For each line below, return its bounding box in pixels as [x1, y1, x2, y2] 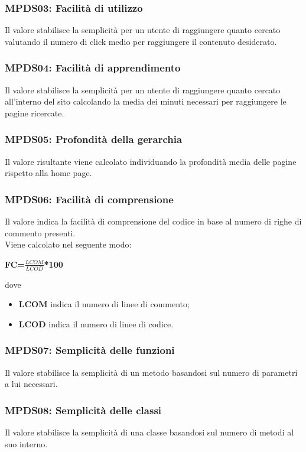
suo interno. [5, 437, 48, 450]
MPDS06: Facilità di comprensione [5, 191, 174, 206]
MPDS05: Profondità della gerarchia [5, 132, 183, 147]
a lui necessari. [5, 378, 58, 390]
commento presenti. [5, 226, 76, 239]
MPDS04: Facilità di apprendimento [5, 60, 181, 75]
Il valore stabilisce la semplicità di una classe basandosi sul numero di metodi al [5, 426, 294, 438]
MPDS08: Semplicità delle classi [5, 402, 162, 417]
